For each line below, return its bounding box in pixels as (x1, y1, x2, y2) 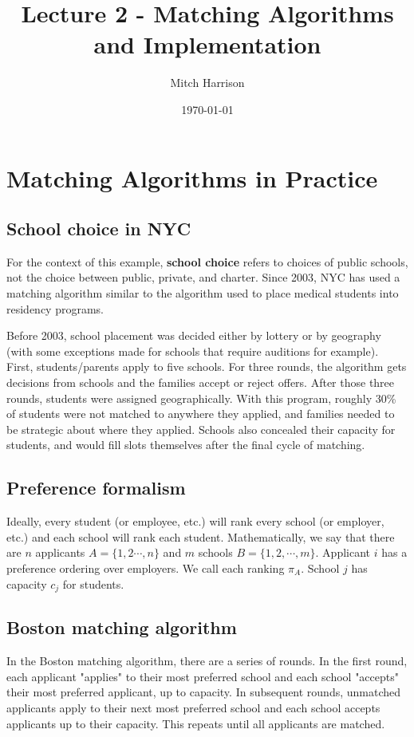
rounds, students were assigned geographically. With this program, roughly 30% (6, 389, 396, 406)
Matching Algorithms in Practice (6, 161, 378, 194)
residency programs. (6, 300, 104, 317)
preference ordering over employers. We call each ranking (6, 560, 285, 576)
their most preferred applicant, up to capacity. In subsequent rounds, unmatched (6, 684, 401, 700)
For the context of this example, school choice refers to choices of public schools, (6, 253, 408, 270)
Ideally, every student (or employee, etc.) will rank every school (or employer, (6, 513, 384, 530)
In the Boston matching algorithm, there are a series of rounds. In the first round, (6, 652, 408, 669)
